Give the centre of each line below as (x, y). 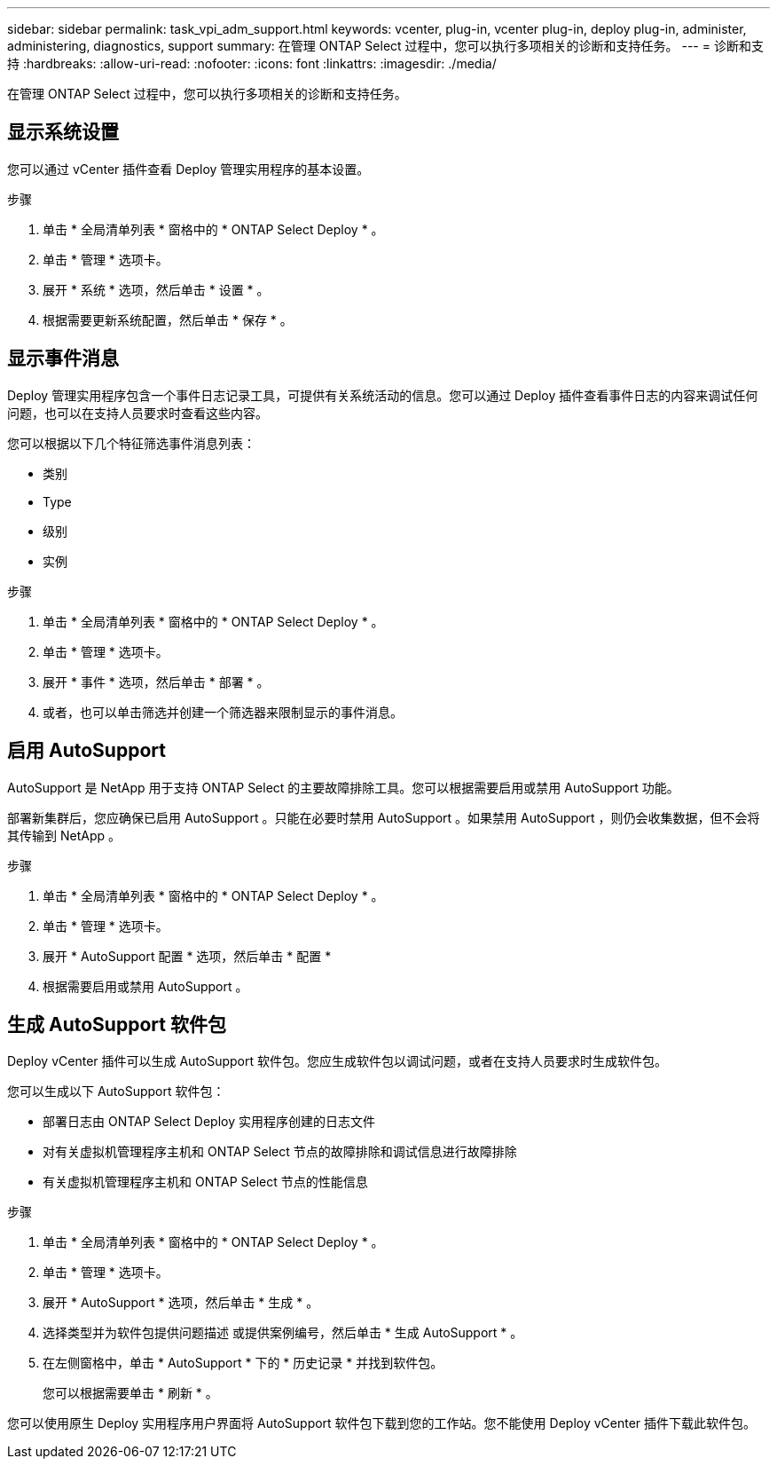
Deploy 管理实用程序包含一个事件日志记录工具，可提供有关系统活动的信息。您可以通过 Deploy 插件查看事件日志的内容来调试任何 (383, 395)
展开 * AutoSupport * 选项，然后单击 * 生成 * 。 (181, 1303)
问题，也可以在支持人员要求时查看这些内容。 (137, 413)
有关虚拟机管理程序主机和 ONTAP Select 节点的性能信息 (205, 1182)
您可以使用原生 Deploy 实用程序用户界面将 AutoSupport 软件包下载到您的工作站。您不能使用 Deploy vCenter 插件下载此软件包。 (382, 1423)
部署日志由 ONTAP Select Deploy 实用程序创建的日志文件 (209, 1122)
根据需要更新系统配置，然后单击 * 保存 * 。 (168, 319)
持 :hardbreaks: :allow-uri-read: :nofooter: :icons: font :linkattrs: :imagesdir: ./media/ (252, 63)
